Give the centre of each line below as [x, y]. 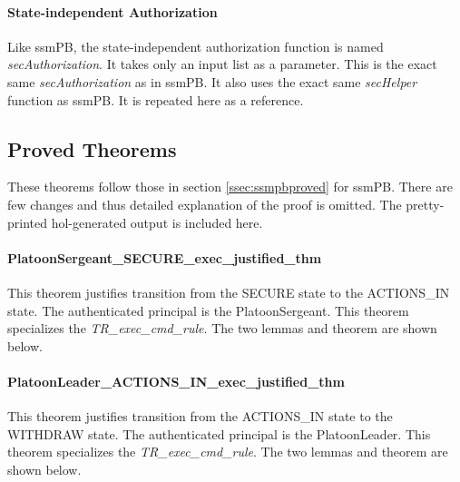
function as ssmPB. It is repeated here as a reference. [156, 99]
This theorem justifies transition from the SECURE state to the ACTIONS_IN [229, 292]
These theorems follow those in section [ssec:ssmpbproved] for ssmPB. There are [230, 187]
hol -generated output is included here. [157, 222]
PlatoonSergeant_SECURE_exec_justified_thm [165, 257]
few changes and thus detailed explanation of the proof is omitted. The [205, 204]
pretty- [425, 204]
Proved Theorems [92, 148]
